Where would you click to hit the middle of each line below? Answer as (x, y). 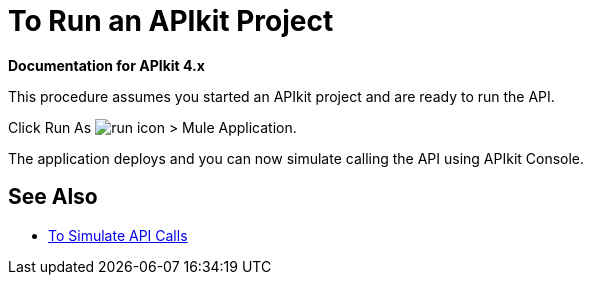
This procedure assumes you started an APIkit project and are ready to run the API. (281, 96)
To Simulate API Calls (118, 235)
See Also (53, 197)
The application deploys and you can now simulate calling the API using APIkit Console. (296, 158)
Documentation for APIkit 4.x (106, 65)
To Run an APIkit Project (171, 21)
